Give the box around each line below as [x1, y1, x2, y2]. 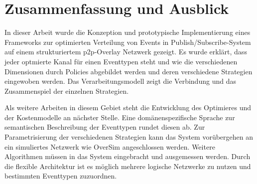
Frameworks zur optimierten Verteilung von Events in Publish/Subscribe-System [4, 36, 251, 47]
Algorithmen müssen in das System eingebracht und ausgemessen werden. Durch [4, 151, 251, 162]
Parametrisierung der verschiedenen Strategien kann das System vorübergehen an [4, 132, 253, 142]
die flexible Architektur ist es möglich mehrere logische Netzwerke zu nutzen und [4, 161, 251, 171]
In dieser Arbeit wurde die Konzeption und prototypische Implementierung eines [4, 27, 251, 37]
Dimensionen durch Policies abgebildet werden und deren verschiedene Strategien [4, 66, 253, 76]
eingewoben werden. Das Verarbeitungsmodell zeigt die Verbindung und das [4, 76, 236, 86]
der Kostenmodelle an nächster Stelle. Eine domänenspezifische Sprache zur [4, 112, 235, 122]
